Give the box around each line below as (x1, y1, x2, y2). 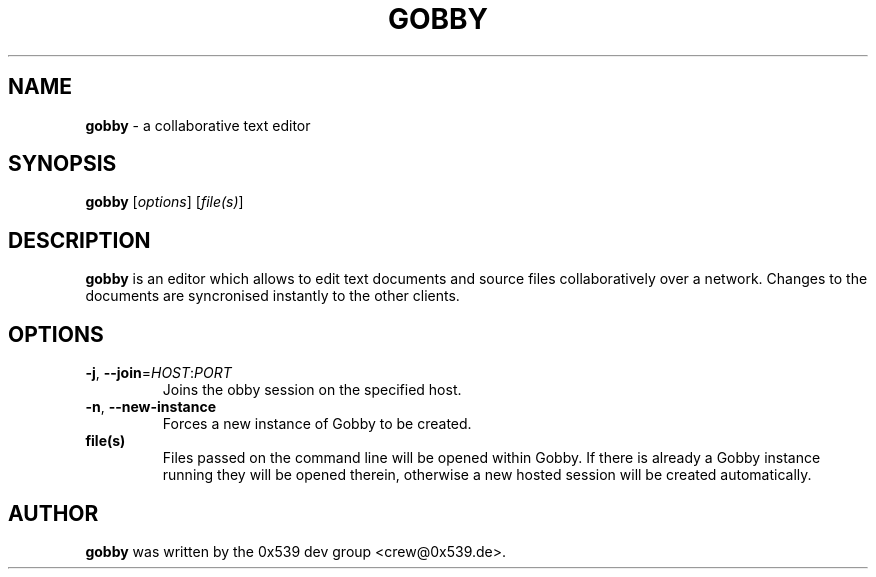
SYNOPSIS (8, 151, 117, 177)
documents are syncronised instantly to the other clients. (85, 287, 460, 305)
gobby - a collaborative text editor (85, 116, 311, 134)
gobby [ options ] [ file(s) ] (85, 193, 244, 211)
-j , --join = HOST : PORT (85, 364, 232, 382)
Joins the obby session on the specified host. (162, 381, 462, 399)
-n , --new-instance (85, 398, 217, 416)
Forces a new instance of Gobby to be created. (162, 415, 472, 433)
